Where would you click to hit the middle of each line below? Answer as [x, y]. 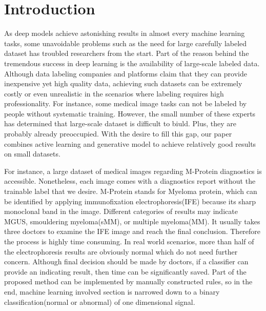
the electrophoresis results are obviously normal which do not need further [121, 251]
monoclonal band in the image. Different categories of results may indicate [121, 211]
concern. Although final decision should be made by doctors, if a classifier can [126, 261]
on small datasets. [32, 154]
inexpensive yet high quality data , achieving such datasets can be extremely [123, 83]
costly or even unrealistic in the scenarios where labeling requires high [114, 93]
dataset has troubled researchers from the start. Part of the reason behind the [127, 53]
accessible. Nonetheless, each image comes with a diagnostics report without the [130, 181]
